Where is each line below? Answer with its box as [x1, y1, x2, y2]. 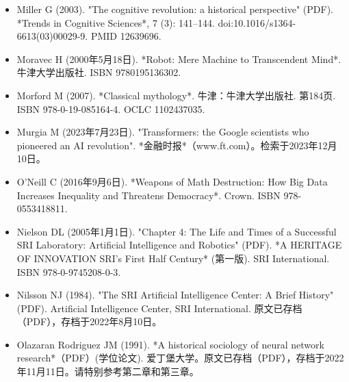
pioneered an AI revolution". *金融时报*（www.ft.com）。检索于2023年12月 [16, 138, 337, 152]
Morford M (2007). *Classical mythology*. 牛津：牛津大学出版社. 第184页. [16, 88, 336, 102]
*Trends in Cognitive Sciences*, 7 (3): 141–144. [16, 15, 215, 29]
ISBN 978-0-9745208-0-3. [16, 264, 121, 279]
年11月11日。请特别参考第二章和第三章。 [16, 364, 199, 379]
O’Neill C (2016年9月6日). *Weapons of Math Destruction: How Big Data [16, 174, 328, 188]
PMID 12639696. [90, 29, 161, 43]
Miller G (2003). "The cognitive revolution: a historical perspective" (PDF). [16, 2, 334, 16]
